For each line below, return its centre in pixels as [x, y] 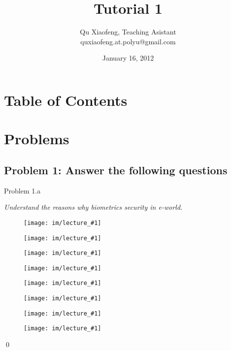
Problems [37, 139]
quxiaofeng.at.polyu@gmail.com [128, 41]
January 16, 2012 [128, 58]
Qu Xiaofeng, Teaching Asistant [128, 32]
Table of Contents [66, 100]
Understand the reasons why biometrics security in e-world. [93, 207]
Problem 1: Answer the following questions [116, 170]
